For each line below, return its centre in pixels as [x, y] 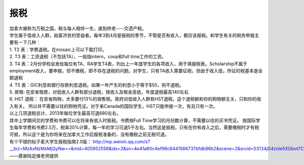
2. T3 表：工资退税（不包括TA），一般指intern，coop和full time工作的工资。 [88, 57]
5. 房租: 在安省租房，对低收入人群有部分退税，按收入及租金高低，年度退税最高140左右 [99, 92]
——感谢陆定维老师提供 [34, 156]
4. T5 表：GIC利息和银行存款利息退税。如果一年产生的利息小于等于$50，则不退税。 [97, 85]
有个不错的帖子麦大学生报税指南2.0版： [51, 141]
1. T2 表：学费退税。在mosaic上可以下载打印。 [58, 49]
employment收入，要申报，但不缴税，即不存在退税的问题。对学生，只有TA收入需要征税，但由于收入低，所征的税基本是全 [136, 70]
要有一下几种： [25, 43]
